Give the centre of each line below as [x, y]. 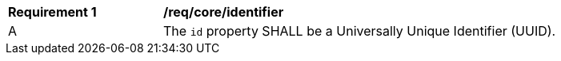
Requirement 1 [52, 12]
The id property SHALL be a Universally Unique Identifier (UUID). [360, 31]
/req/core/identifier [224, 12]
